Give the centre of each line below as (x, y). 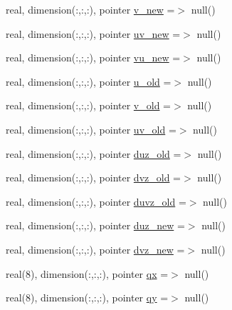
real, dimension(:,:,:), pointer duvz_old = (96, 201)
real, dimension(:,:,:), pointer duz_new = (95, 225)
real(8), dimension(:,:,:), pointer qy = (87, 297)
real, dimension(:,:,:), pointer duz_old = (94, 153)
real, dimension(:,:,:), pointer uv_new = (93, 33)
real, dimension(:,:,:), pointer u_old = (89, 81)
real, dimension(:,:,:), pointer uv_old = (91, 129)
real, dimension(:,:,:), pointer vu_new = (93, 57)
